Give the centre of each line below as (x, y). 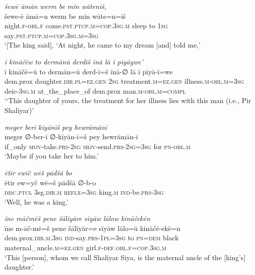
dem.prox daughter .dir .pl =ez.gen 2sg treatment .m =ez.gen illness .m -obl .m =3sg (124, 81)
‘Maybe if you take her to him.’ (52, 156)
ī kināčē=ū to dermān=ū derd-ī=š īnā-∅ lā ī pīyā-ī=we (89, 71)
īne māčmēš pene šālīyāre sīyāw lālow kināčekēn (77, 218)
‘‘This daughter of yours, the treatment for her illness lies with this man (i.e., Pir (128, 100)
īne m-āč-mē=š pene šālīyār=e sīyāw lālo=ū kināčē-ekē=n (93, 228)
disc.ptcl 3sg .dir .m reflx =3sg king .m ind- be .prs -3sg (84, 192)
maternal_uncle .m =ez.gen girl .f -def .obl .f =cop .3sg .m (86, 247)
